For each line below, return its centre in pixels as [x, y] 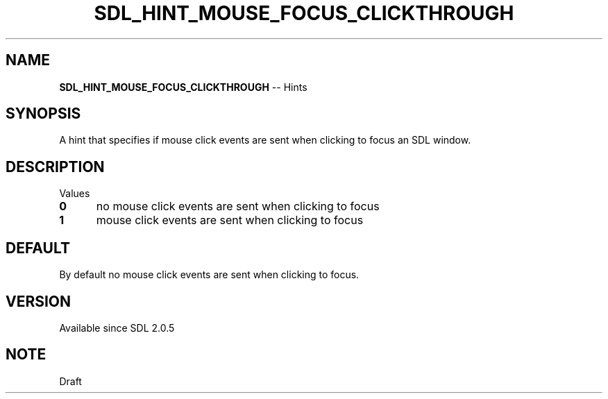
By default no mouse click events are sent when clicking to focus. [209, 275]
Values [75, 194]
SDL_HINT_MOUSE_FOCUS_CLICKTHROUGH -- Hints [183, 87]
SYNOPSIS [43, 114]
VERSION [39, 301]
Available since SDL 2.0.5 [117, 328]
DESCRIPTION [55, 167]
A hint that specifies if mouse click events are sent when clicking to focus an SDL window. [265, 140]
